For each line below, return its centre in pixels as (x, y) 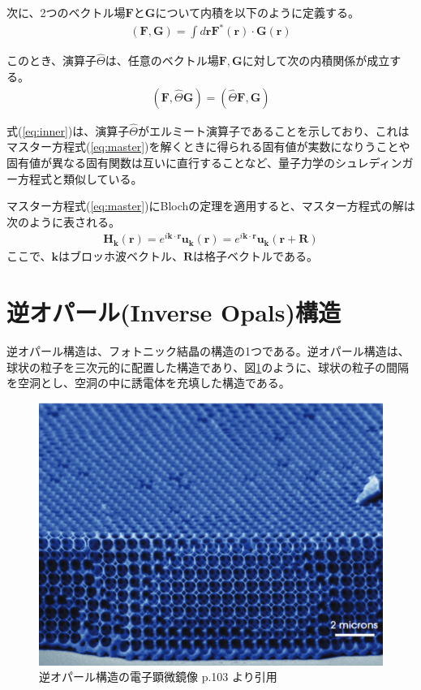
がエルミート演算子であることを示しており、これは (274, 130)
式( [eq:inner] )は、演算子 (68, 130)
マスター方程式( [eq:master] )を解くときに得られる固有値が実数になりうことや (208, 147)
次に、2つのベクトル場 (66, 12)
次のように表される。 (63, 221)
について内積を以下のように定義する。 (257, 12)
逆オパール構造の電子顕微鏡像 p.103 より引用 (158, 677)
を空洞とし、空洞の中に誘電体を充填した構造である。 (148, 383)
